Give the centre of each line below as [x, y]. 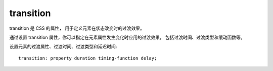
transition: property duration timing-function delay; [88, 58]
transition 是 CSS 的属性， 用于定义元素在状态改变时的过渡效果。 [77, 28]
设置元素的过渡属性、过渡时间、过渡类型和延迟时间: [63, 47]
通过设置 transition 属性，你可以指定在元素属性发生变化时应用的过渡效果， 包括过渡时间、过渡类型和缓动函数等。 [127, 37]
